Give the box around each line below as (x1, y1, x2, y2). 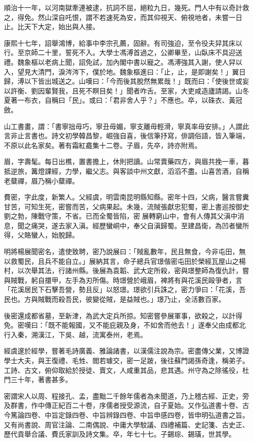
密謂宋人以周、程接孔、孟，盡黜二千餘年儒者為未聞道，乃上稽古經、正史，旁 (4, 390, 249, 401)
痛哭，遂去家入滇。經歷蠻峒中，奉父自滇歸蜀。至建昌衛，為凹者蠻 (31, 220, 242, 230)
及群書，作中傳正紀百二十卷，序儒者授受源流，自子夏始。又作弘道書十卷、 (4, 400, 242, 410)
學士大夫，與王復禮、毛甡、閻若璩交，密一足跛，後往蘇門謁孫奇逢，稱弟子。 (4, 355, 249, 365)
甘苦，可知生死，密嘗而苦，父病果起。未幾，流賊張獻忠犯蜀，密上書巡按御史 (4, 201, 249, 211)
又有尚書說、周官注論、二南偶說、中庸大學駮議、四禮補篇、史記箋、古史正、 (4, 419, 249, 429)
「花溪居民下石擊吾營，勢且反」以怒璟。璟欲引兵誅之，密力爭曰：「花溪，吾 (4, 284, 246, 295)
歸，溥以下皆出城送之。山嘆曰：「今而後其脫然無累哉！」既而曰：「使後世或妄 (4, 76, 249, 86)
